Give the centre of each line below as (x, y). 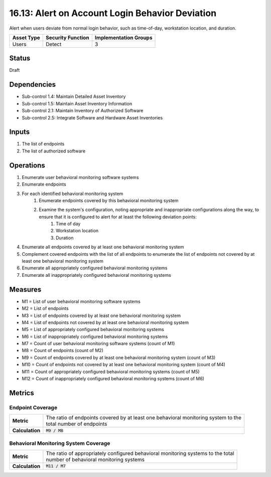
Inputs (20, 132)
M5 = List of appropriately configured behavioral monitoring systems (93, 330)
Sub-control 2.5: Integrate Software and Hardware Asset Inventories (92, 117)
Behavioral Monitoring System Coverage (60, 443)
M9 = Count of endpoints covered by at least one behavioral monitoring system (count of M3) (119, 357)
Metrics (22, 393)
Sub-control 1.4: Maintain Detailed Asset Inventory (74, 97)
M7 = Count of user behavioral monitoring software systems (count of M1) (98, 344)
